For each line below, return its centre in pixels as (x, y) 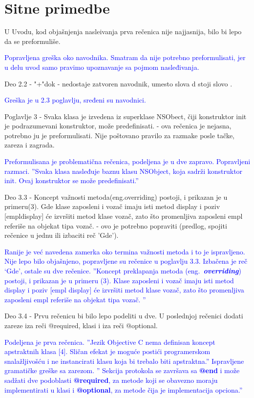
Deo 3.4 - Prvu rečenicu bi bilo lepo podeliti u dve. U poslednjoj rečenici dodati (124, 316)
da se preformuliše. (32, 41)
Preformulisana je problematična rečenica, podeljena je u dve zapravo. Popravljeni (127, 161)
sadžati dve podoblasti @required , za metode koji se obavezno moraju (111, 380)
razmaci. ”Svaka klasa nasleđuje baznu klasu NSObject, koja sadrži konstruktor (124, 171)
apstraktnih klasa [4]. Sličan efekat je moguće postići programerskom (107, 351)
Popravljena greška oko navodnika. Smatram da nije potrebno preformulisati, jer (125, 57)
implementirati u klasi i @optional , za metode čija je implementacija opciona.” (124, 389)
